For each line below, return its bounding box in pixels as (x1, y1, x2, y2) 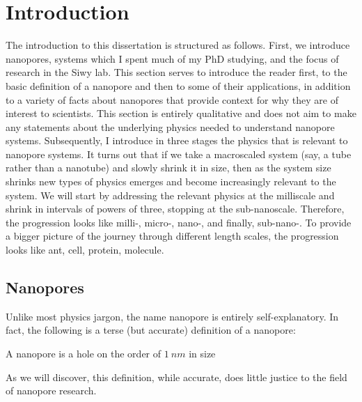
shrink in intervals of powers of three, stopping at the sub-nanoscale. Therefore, (6, 201, 345, 216)
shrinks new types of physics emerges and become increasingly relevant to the (6, 174, 336, 189)
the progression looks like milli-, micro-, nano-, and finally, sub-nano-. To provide (6, 215, 352, 229)
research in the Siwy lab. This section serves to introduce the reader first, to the (6, 65, 347, 79)
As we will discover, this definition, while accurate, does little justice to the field (6, 369, 347, 384)
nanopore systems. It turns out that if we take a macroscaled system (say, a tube (6, 146, 352, 161)
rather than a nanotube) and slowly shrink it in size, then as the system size (6, 160, 331, 175)
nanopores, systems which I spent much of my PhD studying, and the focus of (6, 51, 339, 65)
